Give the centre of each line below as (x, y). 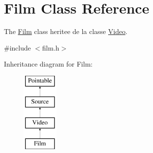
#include (18, 47)
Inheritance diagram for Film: (48, 64)
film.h (51, 47)
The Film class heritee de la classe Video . (66, 31)
